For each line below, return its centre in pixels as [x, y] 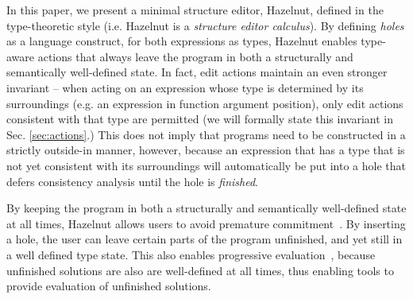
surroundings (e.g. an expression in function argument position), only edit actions [205, 103]
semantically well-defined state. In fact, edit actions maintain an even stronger [197, 72]
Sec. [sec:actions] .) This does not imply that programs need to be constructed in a [206, 134]
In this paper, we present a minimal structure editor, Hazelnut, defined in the [195, 10]
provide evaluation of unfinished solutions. [109, 286]
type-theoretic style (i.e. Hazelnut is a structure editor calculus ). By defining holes [205, 25]
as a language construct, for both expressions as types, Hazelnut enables [182, 41]
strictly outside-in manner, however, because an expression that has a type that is [206, 150]
